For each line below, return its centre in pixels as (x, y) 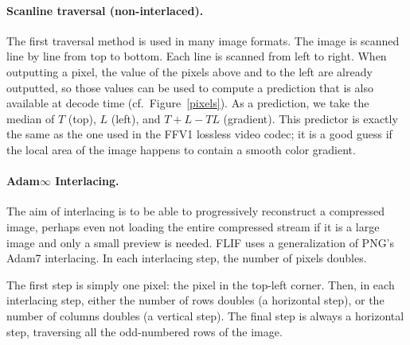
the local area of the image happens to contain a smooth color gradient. (181, 149)
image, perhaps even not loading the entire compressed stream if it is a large (193, 226)
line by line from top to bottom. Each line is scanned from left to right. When (197, 56)
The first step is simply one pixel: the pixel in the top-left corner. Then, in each (201, 284)
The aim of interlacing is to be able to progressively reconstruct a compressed (196, 211)
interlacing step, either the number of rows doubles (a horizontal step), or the (195, 300)
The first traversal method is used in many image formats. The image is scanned (203, 40)
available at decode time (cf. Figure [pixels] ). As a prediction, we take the (188, 103)
